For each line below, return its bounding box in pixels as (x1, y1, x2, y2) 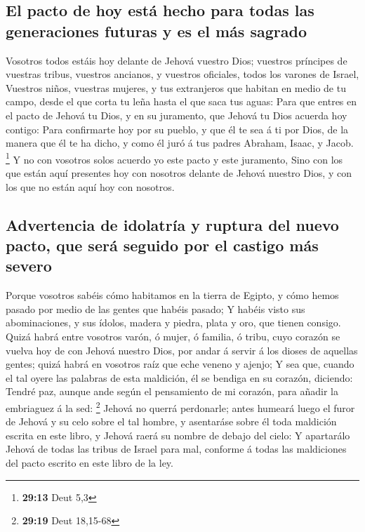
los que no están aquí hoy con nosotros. (6, 179, 175, 194)
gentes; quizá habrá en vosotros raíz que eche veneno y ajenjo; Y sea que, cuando (6, 357, 354, 371)
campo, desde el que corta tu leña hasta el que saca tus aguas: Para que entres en (6, 94, 357, 109)
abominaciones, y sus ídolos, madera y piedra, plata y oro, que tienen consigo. (6, 315, 341, 330)
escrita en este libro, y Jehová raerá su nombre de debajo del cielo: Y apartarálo (6, 427, 350, 442)
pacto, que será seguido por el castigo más (6, 234, 319, 255)
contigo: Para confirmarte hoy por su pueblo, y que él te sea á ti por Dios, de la (6, 121, 349, 136)
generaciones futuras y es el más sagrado (6, 20, 307, 41)
